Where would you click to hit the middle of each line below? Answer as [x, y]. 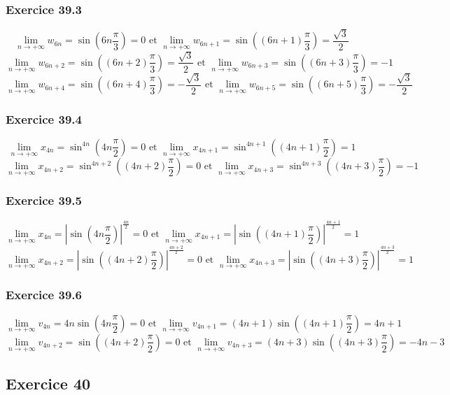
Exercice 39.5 [44, 200]
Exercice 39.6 [44, 295]
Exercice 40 [48, 383]
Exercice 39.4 [44, 118]
